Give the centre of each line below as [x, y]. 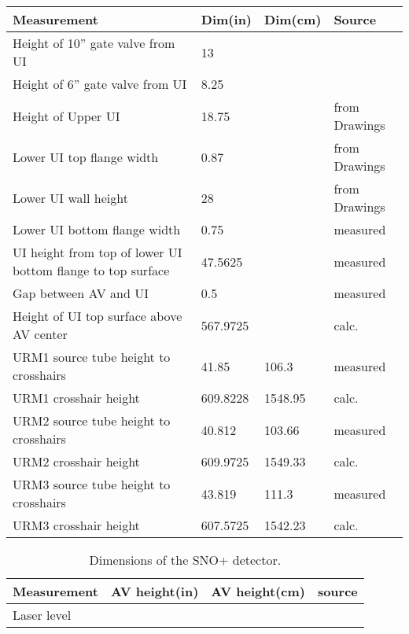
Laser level [42, 615]
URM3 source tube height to [92, 484]
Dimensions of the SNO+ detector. [185, 560]
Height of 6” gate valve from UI [100, 84]
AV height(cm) [258, 591]
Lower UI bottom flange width [97, 229]
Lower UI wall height [70, 197]
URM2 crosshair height [76, 461]
